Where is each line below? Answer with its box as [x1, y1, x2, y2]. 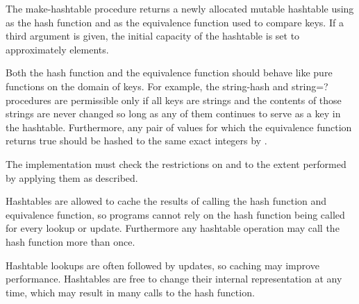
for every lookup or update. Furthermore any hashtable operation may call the [6, 221, 340, 235]
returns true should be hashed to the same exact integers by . [6, 133, 267, 148]
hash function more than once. [6, 234, 135, 248]
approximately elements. [6, 42, 109, 56]
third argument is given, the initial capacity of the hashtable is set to [6, 28, 300, 43]
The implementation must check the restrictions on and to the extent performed [6, 156, 347, 171]
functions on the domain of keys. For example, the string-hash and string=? [6, 78, 328, 93]
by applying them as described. [6, 170, 138, 185]
